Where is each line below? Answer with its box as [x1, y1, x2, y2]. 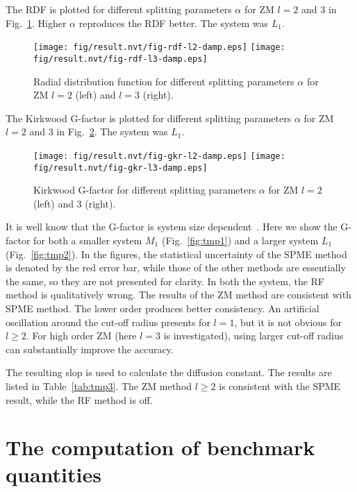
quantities [6, 460, 101, 489]
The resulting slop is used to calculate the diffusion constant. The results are [6, 365, 332, 380]
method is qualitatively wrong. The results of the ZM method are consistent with [6, 287, 351, 302]
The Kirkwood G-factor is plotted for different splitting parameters [6, 110, 292, 125]
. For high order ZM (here [26, 328, 137, 343]
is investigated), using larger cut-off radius [163, 328, 344, 343]
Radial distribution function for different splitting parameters [33, 74, 294, 88]
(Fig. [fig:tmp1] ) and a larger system [161, 232, 319, 247]
